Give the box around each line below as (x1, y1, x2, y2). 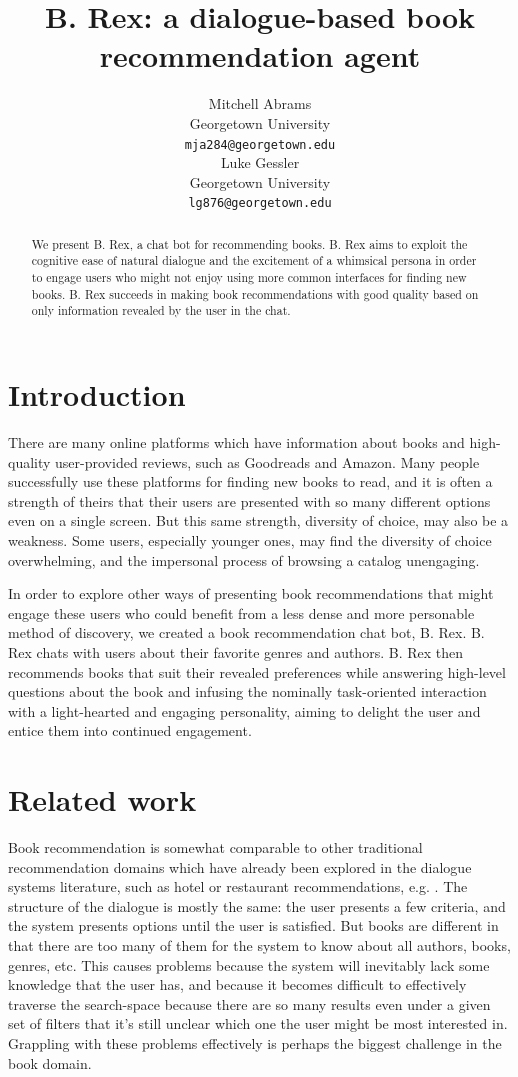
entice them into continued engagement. (8, 720, 252, 741)
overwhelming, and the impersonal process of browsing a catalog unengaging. (8, 549, 480, 570)
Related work (8, 779, 197, 820)
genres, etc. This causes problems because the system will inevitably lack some (8, 954, 490, 975)
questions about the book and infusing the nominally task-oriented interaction (8, 681, 487, 702)
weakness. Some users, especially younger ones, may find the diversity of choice (8, 529, 492, 550)
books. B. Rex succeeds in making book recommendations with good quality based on (31, 285, 479, 302)
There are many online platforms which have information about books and (8, 432, 465, 453)
